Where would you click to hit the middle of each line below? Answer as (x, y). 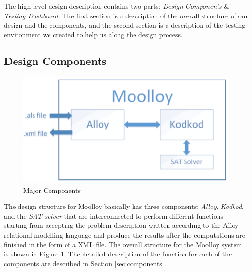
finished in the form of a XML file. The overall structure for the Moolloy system (123, 244)
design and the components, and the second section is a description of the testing (125, 25)
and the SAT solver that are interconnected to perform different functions (114, 216)
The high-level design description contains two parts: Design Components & (117, 6)
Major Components (52, 190)
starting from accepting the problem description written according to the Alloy (121, 225)
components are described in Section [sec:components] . (85, 263)
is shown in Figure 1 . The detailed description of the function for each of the (118, 254)
